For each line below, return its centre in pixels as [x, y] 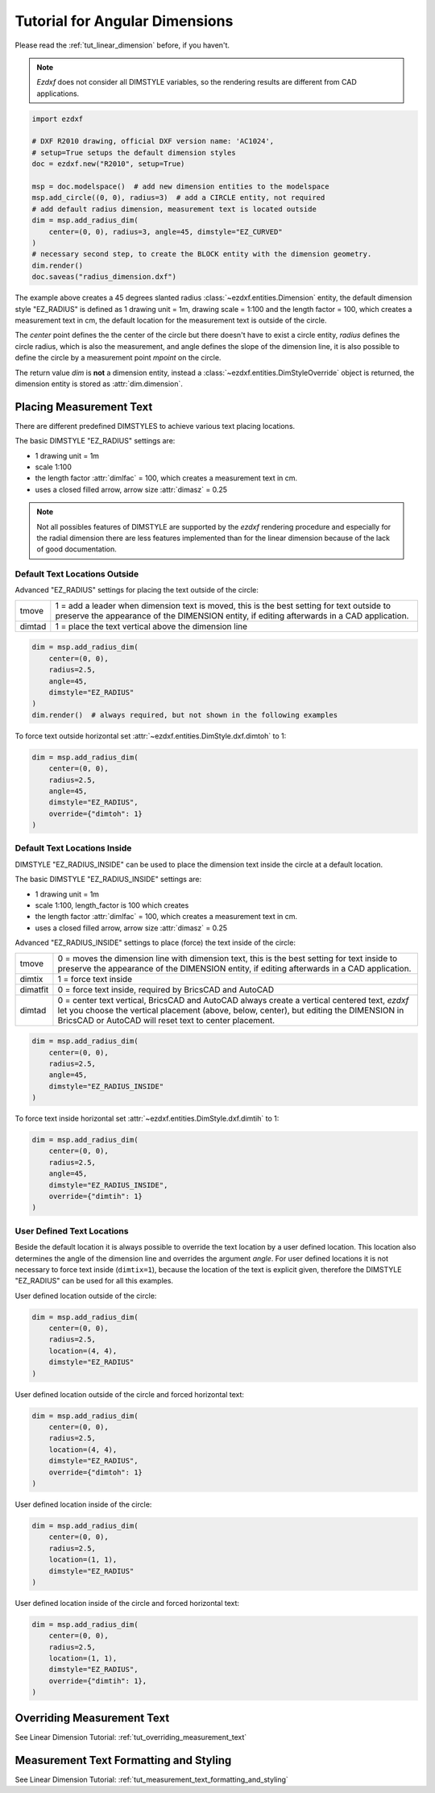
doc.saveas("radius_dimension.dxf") [104, 277]
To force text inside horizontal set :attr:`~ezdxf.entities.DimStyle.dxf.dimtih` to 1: [147, 1119]
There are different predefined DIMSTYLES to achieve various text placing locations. [155, 426]
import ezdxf [58, 119]
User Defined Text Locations [72, 1231]
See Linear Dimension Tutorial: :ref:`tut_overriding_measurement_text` [131, 1737]
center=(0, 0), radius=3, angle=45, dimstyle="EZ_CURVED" [166, 231]
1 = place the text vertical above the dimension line [151, 626]
